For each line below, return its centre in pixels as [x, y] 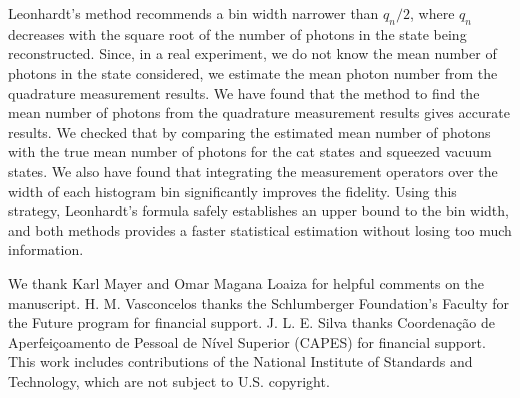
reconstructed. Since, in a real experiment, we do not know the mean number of [252, 53]
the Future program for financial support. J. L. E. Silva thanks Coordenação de [251, 322]
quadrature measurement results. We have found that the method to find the [244, 92]
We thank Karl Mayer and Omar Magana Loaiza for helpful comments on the [246, 282]
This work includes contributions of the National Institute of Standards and [240, 361]
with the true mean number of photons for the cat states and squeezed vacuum [250, 151]
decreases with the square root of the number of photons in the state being [237, 33]
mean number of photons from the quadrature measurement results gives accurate [259, 112]
